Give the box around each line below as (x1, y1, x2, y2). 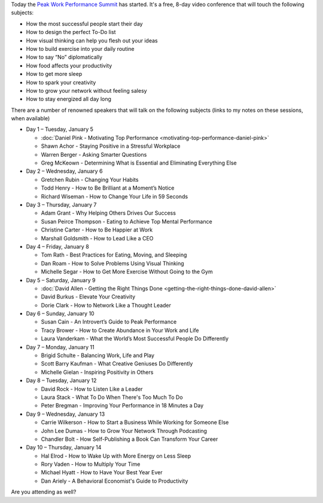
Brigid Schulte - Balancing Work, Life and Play (41, 352, 155, 359)
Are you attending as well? (11, 488, 77, 496)
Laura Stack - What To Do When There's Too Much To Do (41, 394, 183, 401)
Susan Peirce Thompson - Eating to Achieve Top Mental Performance (41, 218, 212, 225)
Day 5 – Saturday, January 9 (26, 276, 96, 283)
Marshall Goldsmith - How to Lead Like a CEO (41, 234, 154, 242)
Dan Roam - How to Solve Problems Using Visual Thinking (41, 260, 185, 267)
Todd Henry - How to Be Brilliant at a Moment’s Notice (41, 184, 175, 191)
